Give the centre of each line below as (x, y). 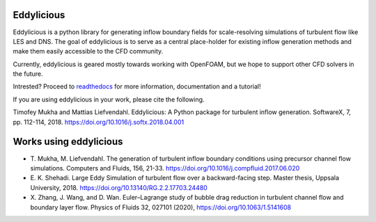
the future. (28, 74)
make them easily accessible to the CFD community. (88, 51)
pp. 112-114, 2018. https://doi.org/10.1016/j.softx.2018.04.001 (99, 122)
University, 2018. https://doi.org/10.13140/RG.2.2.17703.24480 (119, 187)
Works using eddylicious (68, 142)
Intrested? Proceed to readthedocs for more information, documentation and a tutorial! (137, 86)
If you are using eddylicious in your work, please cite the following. (109, 99)
